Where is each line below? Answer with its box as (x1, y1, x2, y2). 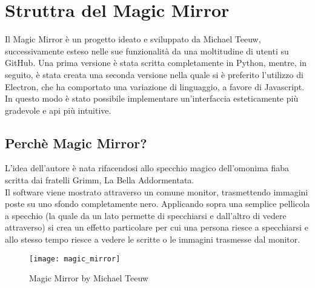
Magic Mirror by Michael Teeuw (29, 272, 148, 284)
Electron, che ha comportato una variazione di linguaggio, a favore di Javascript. (5, 80, 305, 93)
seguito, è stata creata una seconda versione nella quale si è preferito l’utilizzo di (5, 68, 303, 80)
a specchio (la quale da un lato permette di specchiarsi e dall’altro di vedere (5, 209, 287, 221)
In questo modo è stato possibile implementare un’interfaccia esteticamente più (5, 92, 299, 105)
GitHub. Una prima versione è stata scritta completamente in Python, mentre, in (5, 56, 307, 69)
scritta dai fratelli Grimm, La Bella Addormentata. (5, 174, 194, 186)
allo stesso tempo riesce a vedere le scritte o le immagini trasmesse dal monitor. (5, 233, 300, 246)
